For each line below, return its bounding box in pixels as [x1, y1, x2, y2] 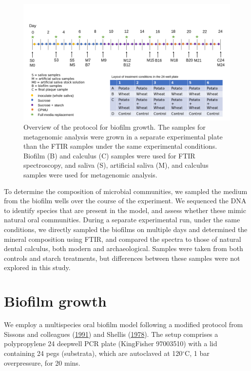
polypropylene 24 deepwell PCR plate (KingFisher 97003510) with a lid [4, 338, 217, 349]
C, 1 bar [185, 348, 210, 358]
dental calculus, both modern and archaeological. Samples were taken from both [4, 243, 243, 254]
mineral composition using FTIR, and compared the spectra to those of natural [4, 234, 241, 244]
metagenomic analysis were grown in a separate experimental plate [23, 131, 223, 141]
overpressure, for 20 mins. [4, 357, 80, 368]
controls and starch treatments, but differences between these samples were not [4, 253, 240, 263]
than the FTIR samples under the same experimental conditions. [23, 141, 217, 151]
